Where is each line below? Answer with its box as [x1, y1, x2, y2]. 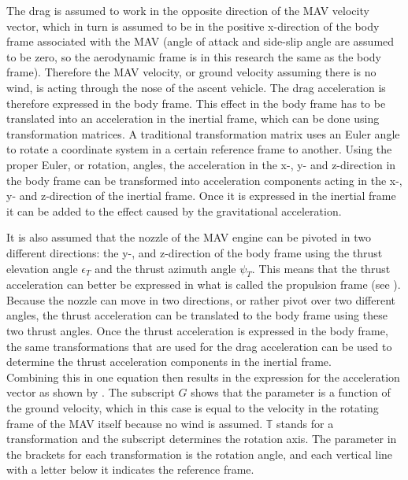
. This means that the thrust [251, 260, 391, 276]
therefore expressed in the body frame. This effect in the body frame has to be [6, 94, 386, 111]
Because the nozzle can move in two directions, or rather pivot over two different [6, 291, 396, 308]
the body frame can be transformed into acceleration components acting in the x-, [6, 172, 402, 188]
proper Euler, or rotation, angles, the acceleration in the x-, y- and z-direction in [6, 156, 396, 172]
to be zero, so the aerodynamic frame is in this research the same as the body [6, 48, 381, 65]
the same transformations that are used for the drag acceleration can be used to [6, 338, 392, 354]
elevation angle [6, 260, 78, 276]
